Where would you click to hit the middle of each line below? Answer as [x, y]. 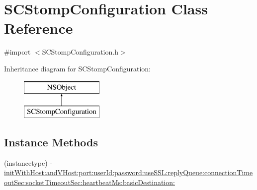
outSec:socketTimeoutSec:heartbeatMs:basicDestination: [89, 182]
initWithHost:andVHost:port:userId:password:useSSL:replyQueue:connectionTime [128, 172]
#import [17, 52]
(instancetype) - [28, 162]
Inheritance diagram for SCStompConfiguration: [77, 68]
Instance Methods [51, 142]
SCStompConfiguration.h [80, 52]
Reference [39, 28]
